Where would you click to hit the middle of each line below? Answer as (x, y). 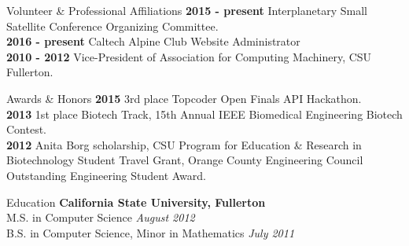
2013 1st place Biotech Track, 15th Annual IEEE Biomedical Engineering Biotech (204, 114)
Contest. (27, 129)
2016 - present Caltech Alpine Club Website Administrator (153, 41)
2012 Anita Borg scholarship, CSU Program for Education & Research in (184, 144)
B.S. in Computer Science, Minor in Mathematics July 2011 (151, 232)
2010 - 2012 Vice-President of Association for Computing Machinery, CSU (189, 56)
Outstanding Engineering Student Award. (106, 175)
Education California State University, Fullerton (136, 202)
